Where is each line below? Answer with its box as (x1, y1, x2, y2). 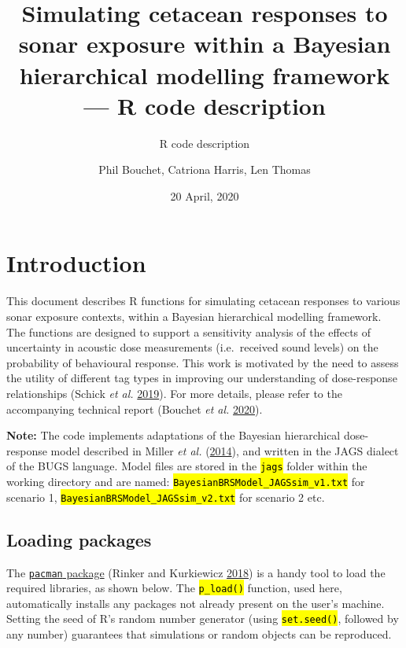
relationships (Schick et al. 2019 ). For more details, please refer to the (6, 385, 342, 401)
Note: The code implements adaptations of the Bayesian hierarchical (6, 427, 341, 444)
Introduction (6, 247, 146, 279)
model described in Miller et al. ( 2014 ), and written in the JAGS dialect (50, 442, 399, 458)
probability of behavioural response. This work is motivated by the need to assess (6, 354, 399, 370)
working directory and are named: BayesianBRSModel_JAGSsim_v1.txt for (6, 473, 365, 489)
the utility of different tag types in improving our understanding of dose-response (6, 370, 397, 386)
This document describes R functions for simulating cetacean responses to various (6, 293, 400, 309)
